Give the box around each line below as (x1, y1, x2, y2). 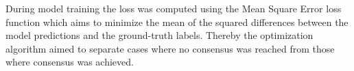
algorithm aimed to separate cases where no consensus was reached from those (5, 41, 335, 55)
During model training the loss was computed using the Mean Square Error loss (5, 1, 342, 15)
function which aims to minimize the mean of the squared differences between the (5, 14, 349, 29)
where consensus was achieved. (5, 55, 134, 69)
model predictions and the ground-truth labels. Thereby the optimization (5, 28, 314, 42)
